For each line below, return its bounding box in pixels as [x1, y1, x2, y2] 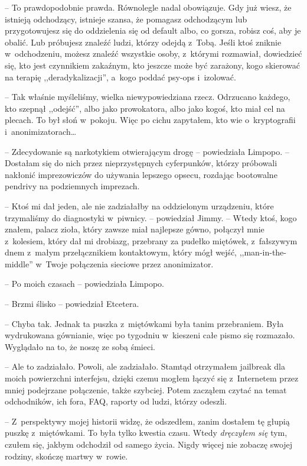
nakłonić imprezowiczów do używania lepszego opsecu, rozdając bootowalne [5, 168, 277, 180]
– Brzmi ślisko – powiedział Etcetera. [5, 297, 139, 310]
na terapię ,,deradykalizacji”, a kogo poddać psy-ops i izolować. [5, 70, 236, 83]
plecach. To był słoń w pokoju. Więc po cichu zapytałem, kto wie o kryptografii [5, 114, 296, 126]
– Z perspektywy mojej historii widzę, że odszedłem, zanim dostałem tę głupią [5, 415, 290, 427]
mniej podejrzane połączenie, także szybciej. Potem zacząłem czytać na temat [5, 383, 287, 396]
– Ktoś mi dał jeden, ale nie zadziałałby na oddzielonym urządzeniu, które [5, 199, 274, 212]
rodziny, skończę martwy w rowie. [5, 449, 128, 462]
